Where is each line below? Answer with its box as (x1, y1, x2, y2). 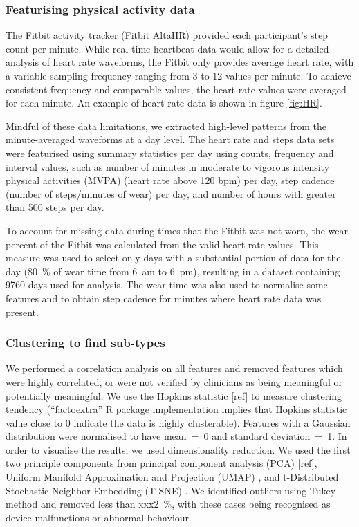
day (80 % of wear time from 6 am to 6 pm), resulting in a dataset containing (6, 263, 340, 278)
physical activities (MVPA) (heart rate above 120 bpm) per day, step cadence (6, 173, 335, 187)
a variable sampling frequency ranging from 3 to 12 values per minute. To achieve (6, 68, 351, 82)
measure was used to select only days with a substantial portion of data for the (6, 250, 341, 265)
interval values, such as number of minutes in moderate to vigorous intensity (6, 159, 330, 174)
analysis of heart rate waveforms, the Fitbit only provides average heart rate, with (6, 55, 354, 69)
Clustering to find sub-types (6, 334, 165, 351)
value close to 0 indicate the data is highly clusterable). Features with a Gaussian (6, 415, 351, 429)
